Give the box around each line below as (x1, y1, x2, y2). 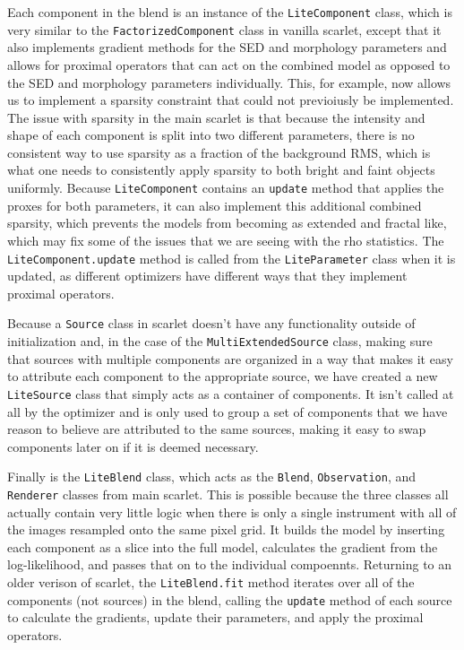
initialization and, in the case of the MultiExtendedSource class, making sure (7, 332, 433, 350)
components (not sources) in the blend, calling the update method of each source (7, 590, 452, 609)
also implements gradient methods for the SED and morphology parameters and (7, 38, 447, 56)
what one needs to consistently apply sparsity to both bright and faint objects (7, 160, 435, 179)
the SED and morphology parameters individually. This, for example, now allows (7, 73, 451, 91)
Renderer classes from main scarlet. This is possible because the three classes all (7, 484, 449, 503)
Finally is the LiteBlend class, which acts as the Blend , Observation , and (7, 467, 417, 486)
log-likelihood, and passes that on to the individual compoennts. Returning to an (7, 555, 452, 574)
